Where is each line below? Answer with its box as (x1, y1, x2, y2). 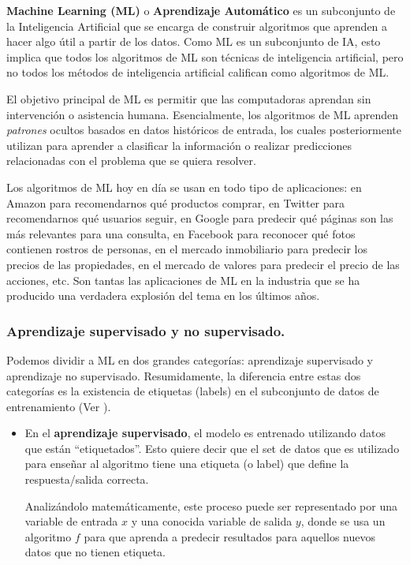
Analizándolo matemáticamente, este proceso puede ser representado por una (24, 497, 397, 514)
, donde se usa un (300, 513, 386, 529)
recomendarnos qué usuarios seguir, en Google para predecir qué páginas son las (6, 210, 393, 226)
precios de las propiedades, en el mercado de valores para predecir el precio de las (6, 256, 400, 272)
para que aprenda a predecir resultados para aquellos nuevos (84, 528, 375, 544)
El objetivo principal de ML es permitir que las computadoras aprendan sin (6, 90, 371, 107)
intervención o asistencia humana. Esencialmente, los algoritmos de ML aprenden (6, 106, 399, 122)
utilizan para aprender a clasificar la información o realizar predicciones (6, 137, 352, 153)
